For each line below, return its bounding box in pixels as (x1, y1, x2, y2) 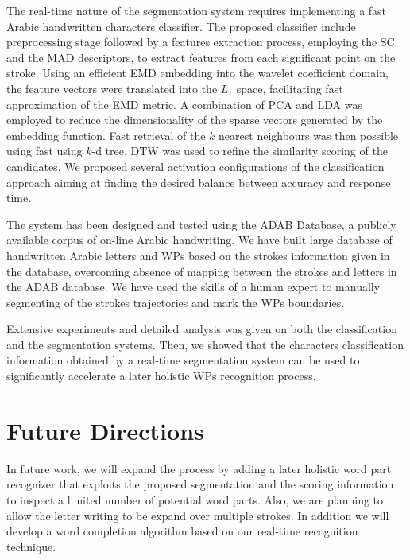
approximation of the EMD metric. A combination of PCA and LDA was (6, 95, 362, 112)
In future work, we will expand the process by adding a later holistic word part (6, 460, 392, 476)
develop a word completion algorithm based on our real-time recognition (6, 523, 358, 539)
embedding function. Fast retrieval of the (6, 126, 206, 143)
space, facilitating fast (236, 80, 343, 96)
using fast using (6, 142, 83, 159)
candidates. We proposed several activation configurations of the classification (6, 157, 385, 174)
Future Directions (6, 414, 204, 446)
